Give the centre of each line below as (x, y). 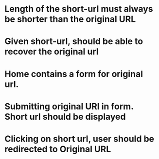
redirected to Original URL (58, 149)
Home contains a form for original (74, 74)
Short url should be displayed (65, 117)
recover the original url (52, 52)
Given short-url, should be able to (74, 41)
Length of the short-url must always (79, 9)
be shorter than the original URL (70, 19)
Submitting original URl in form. (69, 106)
